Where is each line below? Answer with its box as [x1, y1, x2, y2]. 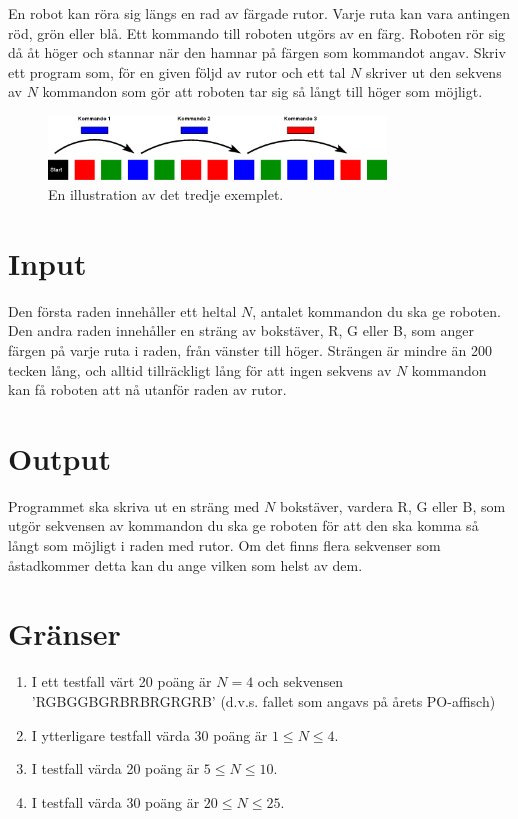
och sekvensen [257, 671, 344, 692]
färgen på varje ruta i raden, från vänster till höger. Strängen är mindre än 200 [8, 339, 492, 360]
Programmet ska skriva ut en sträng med [8, 495, 260, 516]
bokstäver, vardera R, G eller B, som [279, 495, 506, 516]
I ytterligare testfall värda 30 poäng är [31, 724, 268, 745]
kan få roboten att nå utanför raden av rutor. [8, 379, 287, 400]
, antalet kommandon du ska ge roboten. [252, 300, 501, 321]
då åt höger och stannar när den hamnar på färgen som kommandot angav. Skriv [8, 42, 506, 63]
